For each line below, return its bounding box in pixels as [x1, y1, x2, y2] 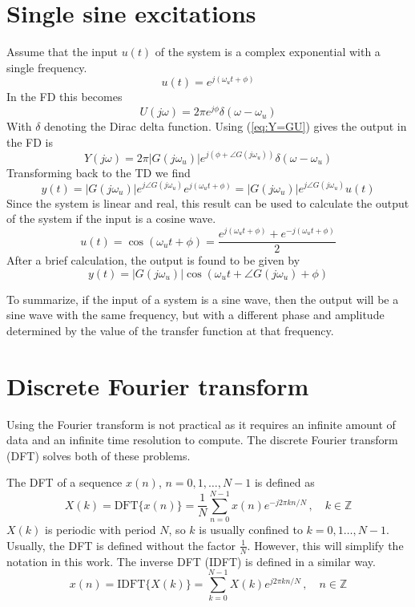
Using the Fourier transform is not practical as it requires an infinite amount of [6, 415, 396, 432]
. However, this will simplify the [247, 536, 404, 553]
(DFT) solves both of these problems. [6, 447, 191, 463]
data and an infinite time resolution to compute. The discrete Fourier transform [6, 431, 398, 448]
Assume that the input [6, 43, 118, 60]
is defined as [254, 474, 315, 491]
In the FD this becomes [6, 88, 123, 105]
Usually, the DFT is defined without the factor [6, 536, 236, 553]
